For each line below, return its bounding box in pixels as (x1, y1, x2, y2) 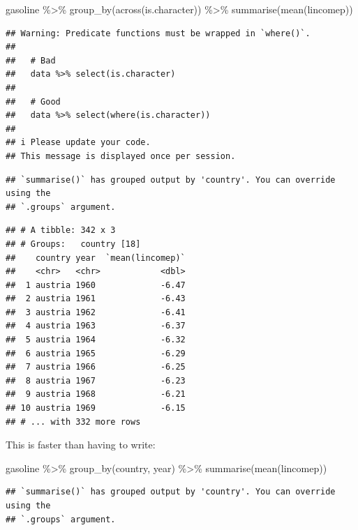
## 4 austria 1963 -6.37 (6, 321, 186, 331)
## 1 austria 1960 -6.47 (6, 280, 186, 290)
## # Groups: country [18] (6, 238, 141, 249)
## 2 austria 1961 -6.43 (6, 294, 186, 304)
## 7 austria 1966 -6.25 (6, 362, 186, 372)
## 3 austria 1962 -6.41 (6, 307, 186, 317)
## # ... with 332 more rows (6, 416, 141, 427)
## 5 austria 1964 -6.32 (6, 335, 186, 345)
